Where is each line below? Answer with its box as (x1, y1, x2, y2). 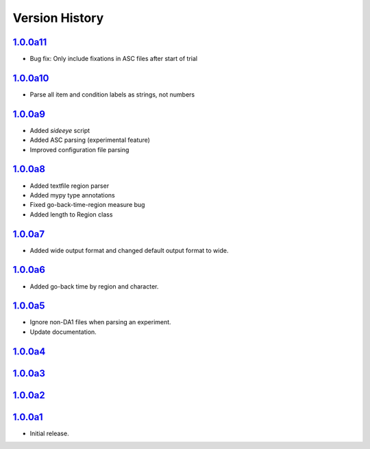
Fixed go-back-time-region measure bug (29, 201, 145, 209)
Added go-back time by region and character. (29, 282, 159, 291)
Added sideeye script (29, 126, 90, 134)
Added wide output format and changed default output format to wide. (29, 246, 229, 254)
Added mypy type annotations (29, 191, 116, 199)
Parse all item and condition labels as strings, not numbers (29, 90, 195, 99)
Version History (12, 10, 104, 25)
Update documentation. (29, 328, 97, 336)
